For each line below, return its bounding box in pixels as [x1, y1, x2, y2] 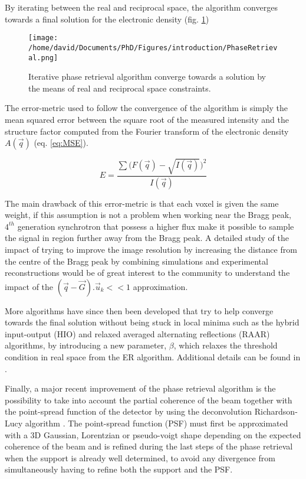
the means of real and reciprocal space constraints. [28, 82, 211, 94]
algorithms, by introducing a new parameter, [5, 339, 167, 351]
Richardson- [254, 405, 298, 418]
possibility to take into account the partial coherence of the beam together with [5, 393, 292, 406]
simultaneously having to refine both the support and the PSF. [5, 463, 233, 475]
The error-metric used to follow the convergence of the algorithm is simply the [5, 102, 288, 114]
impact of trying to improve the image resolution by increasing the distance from [5, 243, 297, 255]
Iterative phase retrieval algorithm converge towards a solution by [28, 70, 266, 83]
